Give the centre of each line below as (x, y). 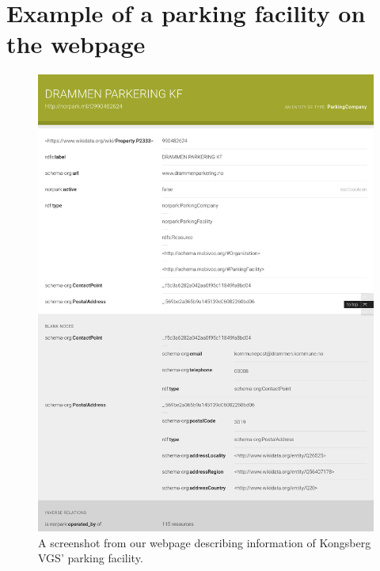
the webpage (76, 44)
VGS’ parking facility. (91, 558)
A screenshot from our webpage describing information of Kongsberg (205, 542)
